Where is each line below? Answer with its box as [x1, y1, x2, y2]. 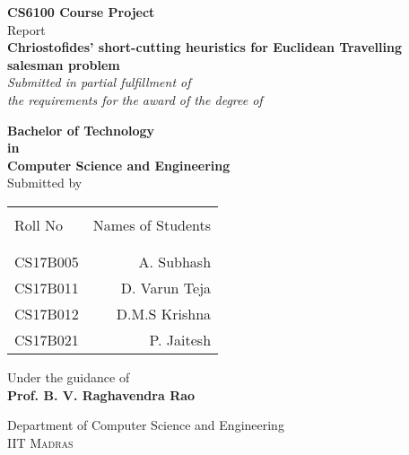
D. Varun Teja [120, 276, 212, 298]
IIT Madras [7, 433, 74, 451]
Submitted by [7, 173, 83, 192]
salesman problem [7, 55, 120, 74]
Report [7, 20, 46, 39]
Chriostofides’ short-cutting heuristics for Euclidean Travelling [7, 38, 402, 57]
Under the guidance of [7, 367, 130, 386]
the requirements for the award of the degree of [7, 90, 263, 109]
